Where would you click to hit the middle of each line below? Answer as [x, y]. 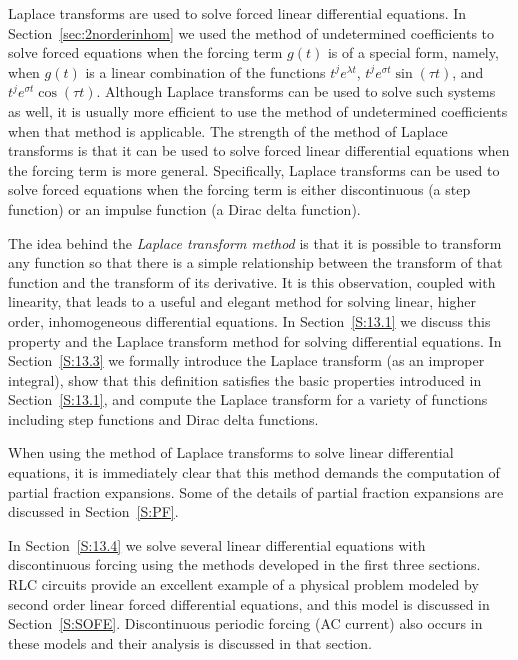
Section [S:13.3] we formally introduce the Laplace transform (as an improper [246, 360]
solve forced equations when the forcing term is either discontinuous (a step [239, 189]
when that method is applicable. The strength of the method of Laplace [228, 130]
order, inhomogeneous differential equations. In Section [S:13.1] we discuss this [249, 320]
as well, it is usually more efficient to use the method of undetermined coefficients [258, 110]
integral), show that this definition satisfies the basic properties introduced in [245, 379]
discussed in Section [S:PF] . [93, 511]
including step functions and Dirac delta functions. [163, 418]
